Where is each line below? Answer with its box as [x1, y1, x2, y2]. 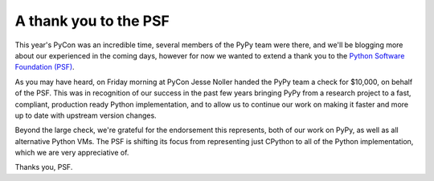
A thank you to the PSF [14, 12, 170, 30]
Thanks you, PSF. [14, 163, 73, 172]
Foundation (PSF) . [14, 62, 76, 72]
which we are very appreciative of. [14, 148, 129, 158]
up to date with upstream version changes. [14, 111, 157, 120]
